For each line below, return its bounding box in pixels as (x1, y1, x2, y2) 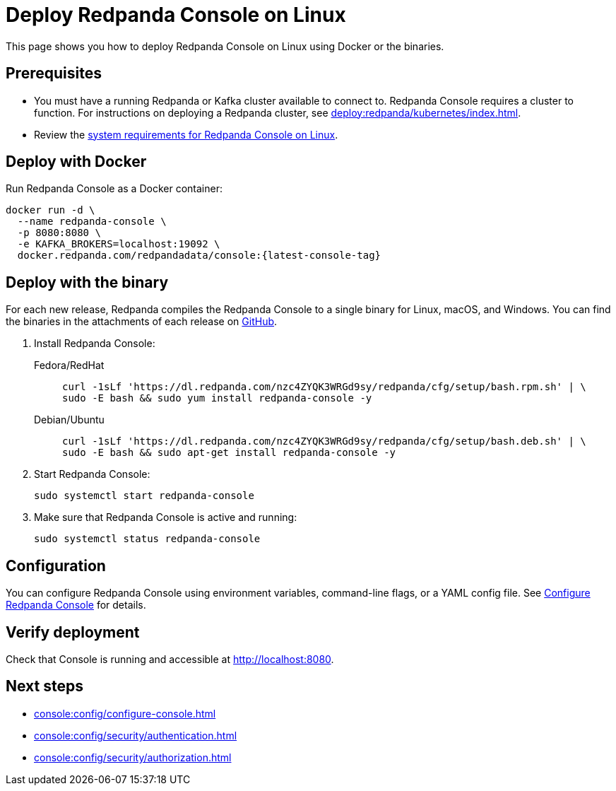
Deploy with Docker (6, 153, 147, 171)
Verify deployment (6, 623, 140, 641)
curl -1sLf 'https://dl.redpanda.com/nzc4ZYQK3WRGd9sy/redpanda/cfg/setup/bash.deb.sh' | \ (62, 435, 586, 447)
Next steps (6, 677, 83, 696)
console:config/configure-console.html (34, 707, 216, 720)
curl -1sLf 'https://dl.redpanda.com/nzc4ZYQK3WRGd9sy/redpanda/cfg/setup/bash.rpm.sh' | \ (62, 381, 586, 393)
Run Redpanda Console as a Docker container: (6, 182, 223, 195)
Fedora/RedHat (34, 359, 105, 372)
